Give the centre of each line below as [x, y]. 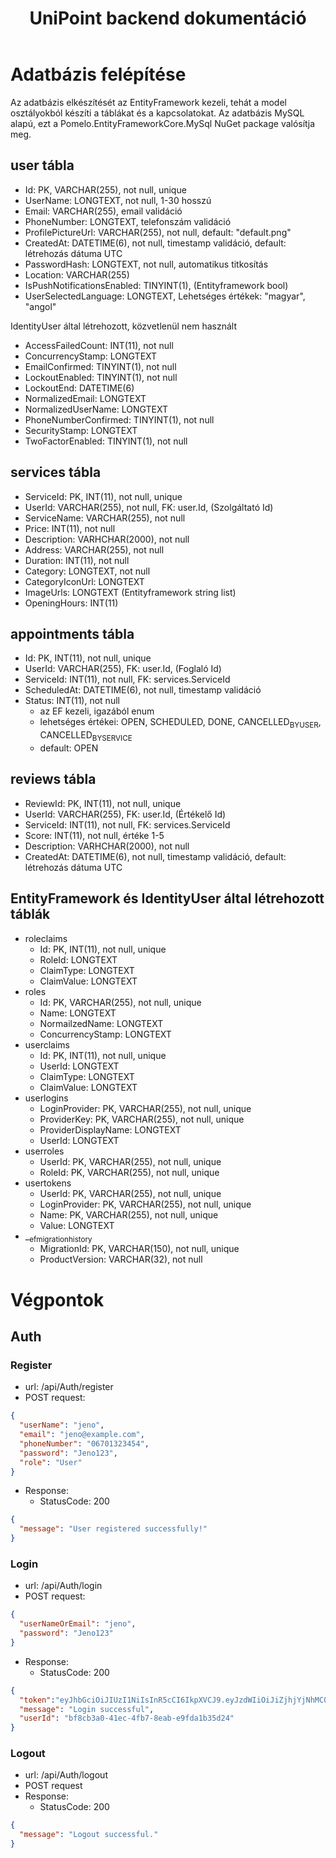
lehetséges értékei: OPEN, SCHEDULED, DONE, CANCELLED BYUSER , [180, 723]
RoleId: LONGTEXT [78, 959]
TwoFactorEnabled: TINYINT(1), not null [106, 441]
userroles [44, 1151]
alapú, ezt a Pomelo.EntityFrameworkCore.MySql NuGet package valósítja [163, 123]
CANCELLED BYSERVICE [86, 736]
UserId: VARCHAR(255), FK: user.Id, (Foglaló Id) [123, 669]
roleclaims [46, 938]
